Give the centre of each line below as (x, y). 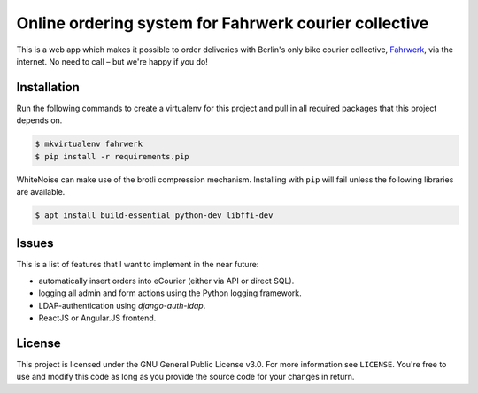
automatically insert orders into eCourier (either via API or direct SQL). (166, 281)
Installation (48, 87)
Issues (35, 243)
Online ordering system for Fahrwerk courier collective (223, 23)
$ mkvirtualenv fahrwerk (89, 144)
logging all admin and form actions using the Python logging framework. (170, 293)
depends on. (39, 120)
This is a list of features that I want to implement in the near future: (138, 265)
